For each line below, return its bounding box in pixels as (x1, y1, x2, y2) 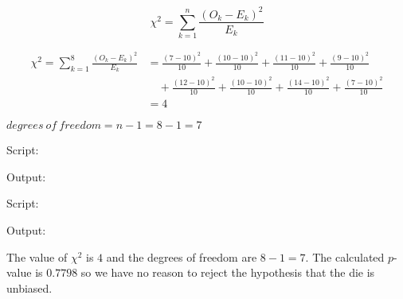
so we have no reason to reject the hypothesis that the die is (80, 264, 375, 281)
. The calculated (305, 248, 385, 265)
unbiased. (6, 279, 53, 296)
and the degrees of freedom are (106, 248, 257, 265)
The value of (6, 248, 68, 265)
